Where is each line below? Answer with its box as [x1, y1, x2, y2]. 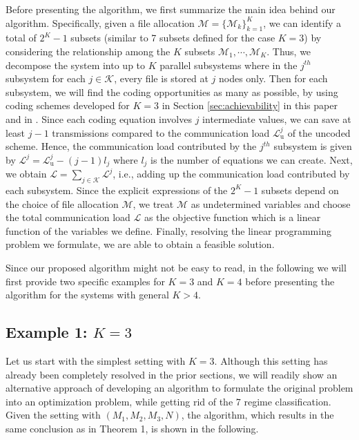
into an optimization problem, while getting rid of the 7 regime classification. [6, 394, 331, 408]
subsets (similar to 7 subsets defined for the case [70, 30, 275, 45]
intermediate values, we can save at [202, 111, 351, 126]
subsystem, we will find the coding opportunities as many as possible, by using [6, 84, 338, 99]
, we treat [133, 196, 174, 211]
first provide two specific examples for [6, 274, 165, 288]
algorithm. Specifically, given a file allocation [6, 15, 195, 30]
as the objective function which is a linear [144, 210, 321, 224]
